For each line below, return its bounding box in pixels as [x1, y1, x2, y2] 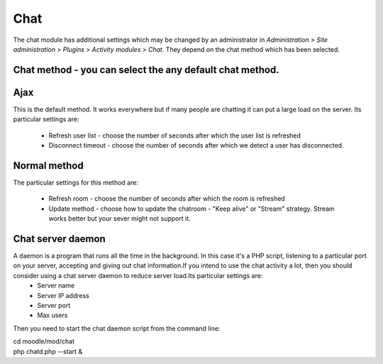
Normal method [13, 160, 84, 172]
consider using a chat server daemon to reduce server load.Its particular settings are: [13, 271, 263, 280]
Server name [37, 281, 75, 290]
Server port [37, 301, 71, 309]
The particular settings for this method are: [13, 178, 138, 187]
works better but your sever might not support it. [48, 214, 191, 223]
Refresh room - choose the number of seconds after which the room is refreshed [48, 194, 285, 203]
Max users [37, 311, 68, 319]
